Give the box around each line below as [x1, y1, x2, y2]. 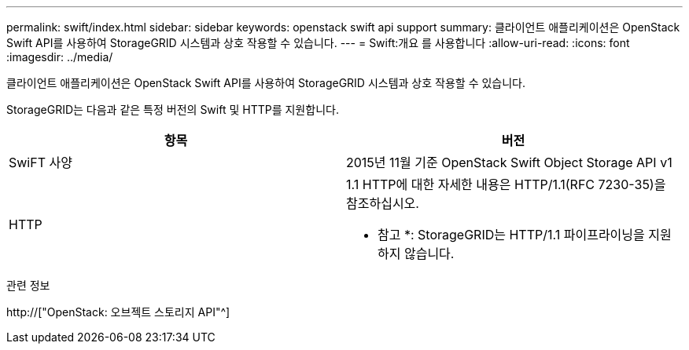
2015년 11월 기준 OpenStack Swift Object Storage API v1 [346, 155, 672, 170]
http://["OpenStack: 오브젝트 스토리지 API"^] [6, 305, 230, 319]
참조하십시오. [346, 195, 419, 211]
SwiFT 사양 [9, 155, 72, 170]
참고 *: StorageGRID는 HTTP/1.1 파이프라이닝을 [378, 227, 645, 242]
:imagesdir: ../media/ [6, 50, 113, 64]
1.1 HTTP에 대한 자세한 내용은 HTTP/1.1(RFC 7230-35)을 [346, 177, 666, 192]
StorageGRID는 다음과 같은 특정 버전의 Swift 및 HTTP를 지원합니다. [6, 103, 339, 116]
